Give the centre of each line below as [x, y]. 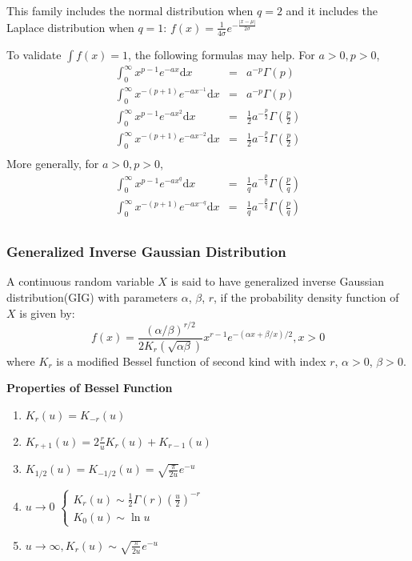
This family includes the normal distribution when [130, 10]
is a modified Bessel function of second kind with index [191, 361]
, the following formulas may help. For [222, 54]
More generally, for [53, 164]
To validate [34, 54]
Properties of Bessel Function [90, 388]
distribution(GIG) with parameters [92, 297]
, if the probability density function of [306, 297]
